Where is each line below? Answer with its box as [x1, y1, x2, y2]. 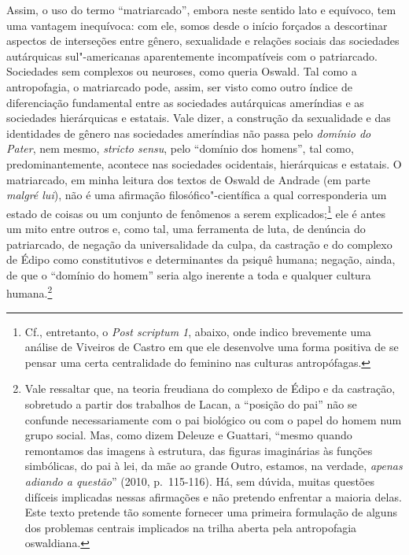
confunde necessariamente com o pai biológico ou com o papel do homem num [24, 411, 402, 427]
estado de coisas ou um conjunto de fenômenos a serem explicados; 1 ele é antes [6, 202, 385, 221]
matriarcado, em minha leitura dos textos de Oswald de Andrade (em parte [6, 171, 370, 187]
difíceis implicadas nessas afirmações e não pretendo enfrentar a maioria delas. [24, 488, 402, 505]
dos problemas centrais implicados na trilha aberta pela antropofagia [24, 519, 357, 535]
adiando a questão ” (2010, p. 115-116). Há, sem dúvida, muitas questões [24, 472, 374, 489]
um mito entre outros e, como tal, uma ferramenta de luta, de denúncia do [6, 220, 366, 236]
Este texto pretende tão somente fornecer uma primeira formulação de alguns [24, 504, 397, 520]
